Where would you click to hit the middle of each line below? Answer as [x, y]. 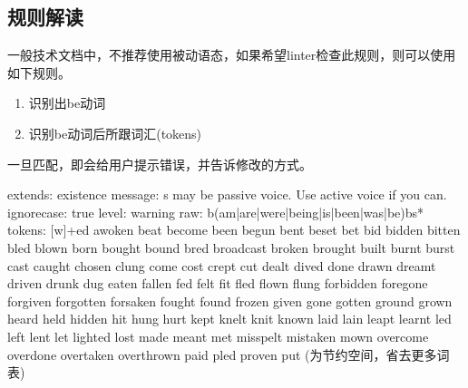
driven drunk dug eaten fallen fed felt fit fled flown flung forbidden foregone [218, 283]
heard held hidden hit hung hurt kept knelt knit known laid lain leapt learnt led [229, 319]
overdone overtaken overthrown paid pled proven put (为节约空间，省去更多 [222, 354]
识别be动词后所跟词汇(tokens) [115, 133]
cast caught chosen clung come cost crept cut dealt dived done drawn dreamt [222, 265]
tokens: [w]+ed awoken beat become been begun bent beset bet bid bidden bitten [234, 230]
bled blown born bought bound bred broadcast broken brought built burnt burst [231, 247]
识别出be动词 [67, 103]
